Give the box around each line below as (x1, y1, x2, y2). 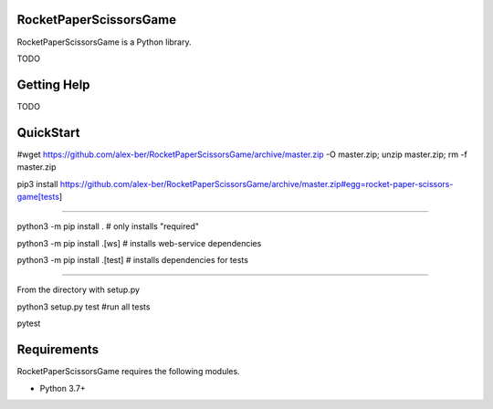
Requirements (16, 342, 100, 358)
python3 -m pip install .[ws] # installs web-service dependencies (16, 237, 262, 248)
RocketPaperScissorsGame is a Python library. (16, 37, 192, 47)
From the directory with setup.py (16, 284, 141, 296)
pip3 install (16, 178, 58, 189)
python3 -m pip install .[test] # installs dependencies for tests (16, 255, 248, 266)
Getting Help (16, 77, 90, 92)
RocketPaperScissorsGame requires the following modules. (16, 366, 241, 377)
